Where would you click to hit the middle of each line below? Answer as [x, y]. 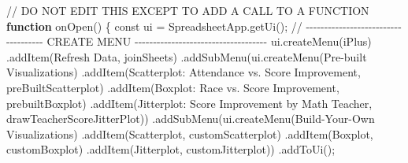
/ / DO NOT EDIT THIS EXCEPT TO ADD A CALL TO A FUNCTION [188, 10]
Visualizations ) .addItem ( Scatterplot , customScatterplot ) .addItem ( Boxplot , [190, 133]
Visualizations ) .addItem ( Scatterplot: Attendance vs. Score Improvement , [184, 72]
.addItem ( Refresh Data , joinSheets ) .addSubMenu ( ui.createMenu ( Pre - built [187, 56]
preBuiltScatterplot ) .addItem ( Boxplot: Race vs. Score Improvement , [173, 87]
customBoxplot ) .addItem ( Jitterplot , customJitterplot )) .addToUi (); [171, 149]
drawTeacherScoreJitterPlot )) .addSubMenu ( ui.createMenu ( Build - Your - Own [191, 119]
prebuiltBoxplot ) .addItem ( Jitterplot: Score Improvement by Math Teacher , [189, 103]
